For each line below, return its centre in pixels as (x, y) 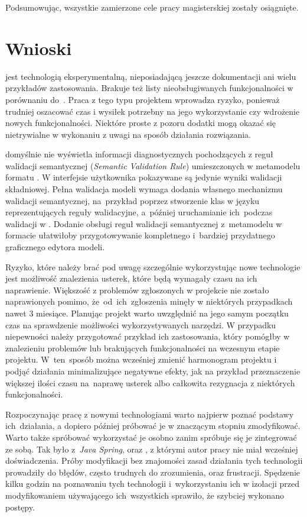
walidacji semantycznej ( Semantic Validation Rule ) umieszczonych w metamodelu (153, 165)
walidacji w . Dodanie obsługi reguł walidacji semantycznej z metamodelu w (144, 223)
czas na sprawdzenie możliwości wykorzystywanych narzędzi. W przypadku (141, 324)
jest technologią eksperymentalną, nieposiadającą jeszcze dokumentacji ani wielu (151, 76)
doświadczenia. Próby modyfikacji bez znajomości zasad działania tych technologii (154, 461)
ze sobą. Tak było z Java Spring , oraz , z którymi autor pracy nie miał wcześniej (152, 449)
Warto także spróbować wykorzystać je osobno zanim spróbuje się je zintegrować (151, 437)
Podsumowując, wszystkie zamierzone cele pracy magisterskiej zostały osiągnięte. (152, 7)
